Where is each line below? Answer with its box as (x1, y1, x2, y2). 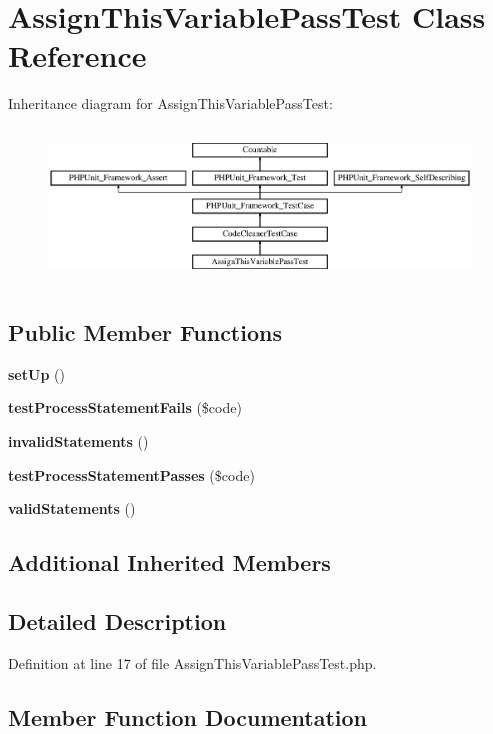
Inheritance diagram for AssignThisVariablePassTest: (8, 93, 333, 114)
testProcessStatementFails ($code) (8, 397, 242, 418)
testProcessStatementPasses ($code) (8, 464, 255, 485)
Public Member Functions (8, 316, 282, 347)
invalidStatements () (8, 430, 149, 451)
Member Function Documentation (8, 701, 368, 732)
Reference (8, 35, 147, 76)
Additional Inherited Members (8, 547, 331, 578)
